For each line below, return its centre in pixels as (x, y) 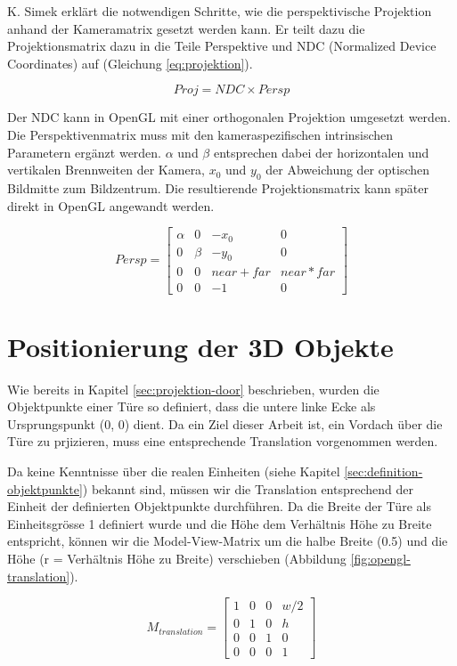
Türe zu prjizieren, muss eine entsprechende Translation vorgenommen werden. (223, 441)
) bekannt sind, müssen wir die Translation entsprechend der (248, 488)
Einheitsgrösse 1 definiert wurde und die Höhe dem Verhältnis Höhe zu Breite (220, 523)
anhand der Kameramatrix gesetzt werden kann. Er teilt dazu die (186, 28)
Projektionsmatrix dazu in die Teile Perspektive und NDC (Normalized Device (222, 46)
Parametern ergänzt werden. (85, 152)
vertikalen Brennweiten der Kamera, (106, 170)
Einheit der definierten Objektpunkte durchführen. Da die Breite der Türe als (219, 506)
